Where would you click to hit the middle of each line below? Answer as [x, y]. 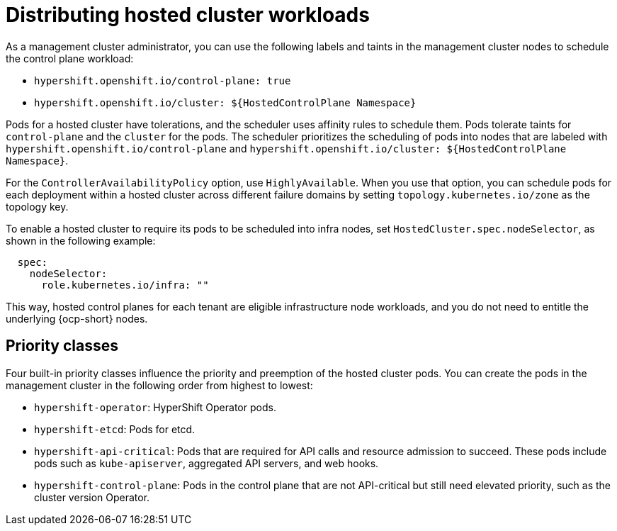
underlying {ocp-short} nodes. [77, 318]
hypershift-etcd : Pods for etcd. [115, 429]
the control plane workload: [70, 58]
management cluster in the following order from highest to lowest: [159, 385]
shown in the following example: [81, 240]
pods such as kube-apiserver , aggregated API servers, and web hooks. [206, 463]
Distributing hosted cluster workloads [188, 15]
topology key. [37, 206]
